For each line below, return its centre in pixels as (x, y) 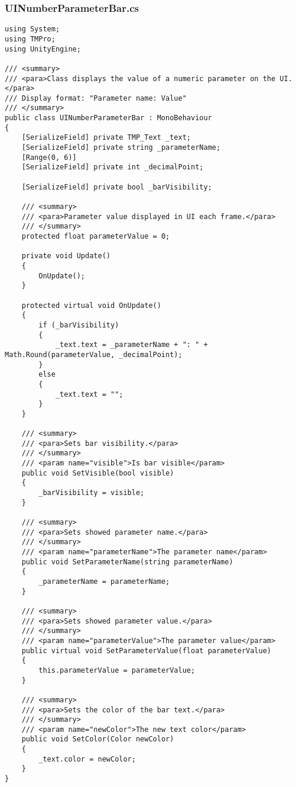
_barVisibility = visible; (92, 493)
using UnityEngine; (43, 49)
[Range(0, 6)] (49, 157)
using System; (32, 29)
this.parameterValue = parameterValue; (117, 670)
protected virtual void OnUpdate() (91, 305)
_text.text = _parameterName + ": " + (131, 345)
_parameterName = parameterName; (104, 581)
